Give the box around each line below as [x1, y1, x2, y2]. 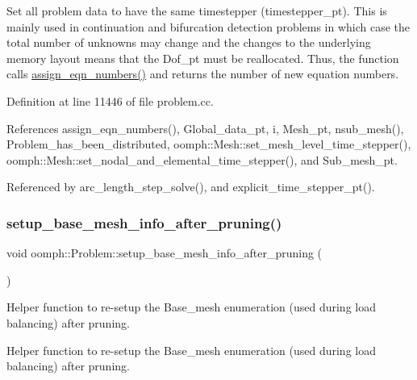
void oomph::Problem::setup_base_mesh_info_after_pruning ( [6, 244, 323, 261]
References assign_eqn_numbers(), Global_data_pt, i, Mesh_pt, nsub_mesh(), [6, 119, 404, 136]
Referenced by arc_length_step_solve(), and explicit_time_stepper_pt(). [6, 178, 375, 195]
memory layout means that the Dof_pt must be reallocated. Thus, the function [6, 49, 399, 66]
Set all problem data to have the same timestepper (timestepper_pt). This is [6, 2, 387, 19]
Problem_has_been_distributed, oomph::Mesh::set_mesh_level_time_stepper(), [6, 136, 411, 152]
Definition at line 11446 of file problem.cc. [6, 92, 214, 109]
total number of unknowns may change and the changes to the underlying [6, 34, 371, 51]
